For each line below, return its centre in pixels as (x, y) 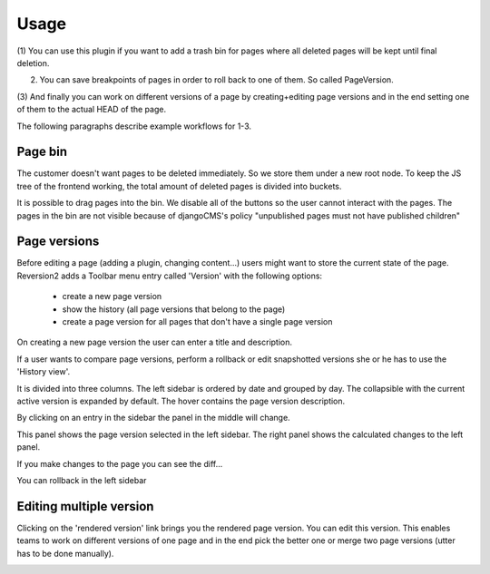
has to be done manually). (65, 553)
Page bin (42, 152)
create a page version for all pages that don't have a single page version (197, 322)
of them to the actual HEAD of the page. (92, 110)
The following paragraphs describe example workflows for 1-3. (134, 126)
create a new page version (112, 297)
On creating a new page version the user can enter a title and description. (155, 342)
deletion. (33, 63)
